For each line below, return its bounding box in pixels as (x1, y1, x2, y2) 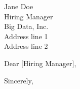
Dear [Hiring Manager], (4, 57, 76, 68)
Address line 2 (4, 41, 48, 51)
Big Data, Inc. (4, 21, 49, 32)
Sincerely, (4, 75, 33, 85)
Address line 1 (4, 31, 48, 41)
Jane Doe (4, 1, 33, 11)
